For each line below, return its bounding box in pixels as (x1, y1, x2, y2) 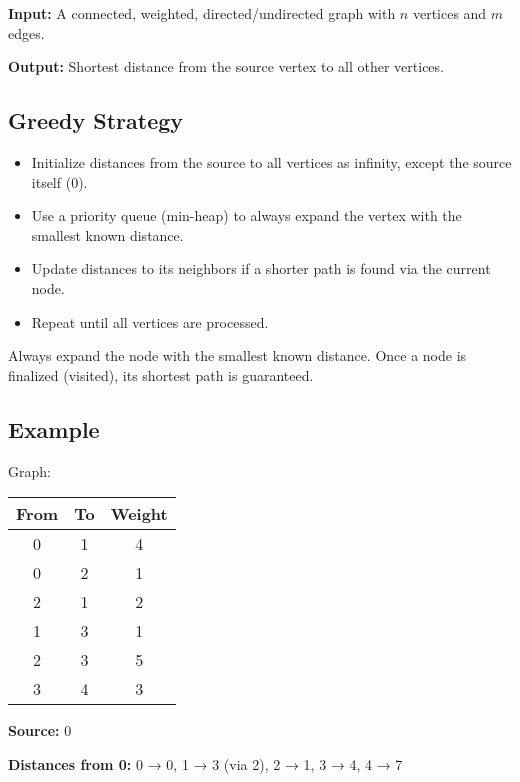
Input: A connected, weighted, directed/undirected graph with (8, 3, 396, 23)
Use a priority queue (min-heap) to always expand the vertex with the (31, 205, 462, 226)
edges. (8, 22, 45, 43)
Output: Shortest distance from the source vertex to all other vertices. (8, 56, 444, 77)
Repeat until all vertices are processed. (31, 311, 269, 332)
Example (8, 413, 100, 444)
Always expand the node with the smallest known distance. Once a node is (8, 345, 467, 366)
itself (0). (31, 171, 88, 192)
